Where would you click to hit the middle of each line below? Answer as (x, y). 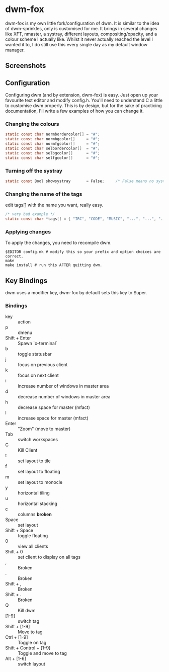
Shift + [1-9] (18, 627)
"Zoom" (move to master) (44, 429)
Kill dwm (27, 611)
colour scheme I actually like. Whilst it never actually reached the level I (79, 39)
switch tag (28, 621)
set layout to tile (34, 461)
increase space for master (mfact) (53, 418)
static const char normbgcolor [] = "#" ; (53, 139)
